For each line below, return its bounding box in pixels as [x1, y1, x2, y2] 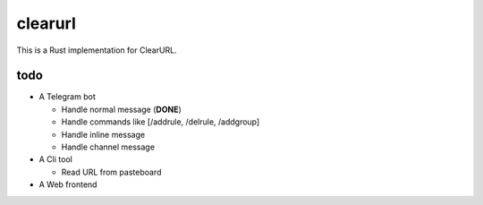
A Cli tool [38, 154, 73, 165]
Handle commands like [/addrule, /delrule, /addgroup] [61, 116, 260, 127]
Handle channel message [61, 141, 156, 152]
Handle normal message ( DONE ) [61, 104, 182, 115]
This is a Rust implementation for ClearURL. [16, 45, 178, 56]
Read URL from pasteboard [61, 167, 162, 177]
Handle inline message [61, 129, 146, 140]
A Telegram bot [38, 91, 96, 102]
